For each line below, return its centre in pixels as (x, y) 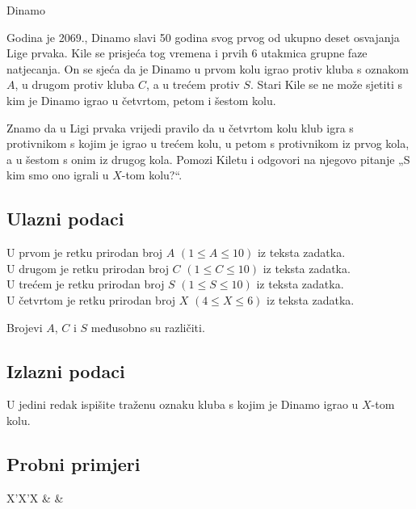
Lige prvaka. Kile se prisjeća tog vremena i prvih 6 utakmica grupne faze (187, 53)
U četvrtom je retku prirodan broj (91, 299)
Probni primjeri (74, 463)
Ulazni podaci (65, 219)
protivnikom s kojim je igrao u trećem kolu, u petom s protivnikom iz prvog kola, (208, 143)
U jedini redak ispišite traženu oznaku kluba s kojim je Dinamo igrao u (183, 404)
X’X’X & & (35, 497)
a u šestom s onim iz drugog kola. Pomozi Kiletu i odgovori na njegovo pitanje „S (208, 159)
